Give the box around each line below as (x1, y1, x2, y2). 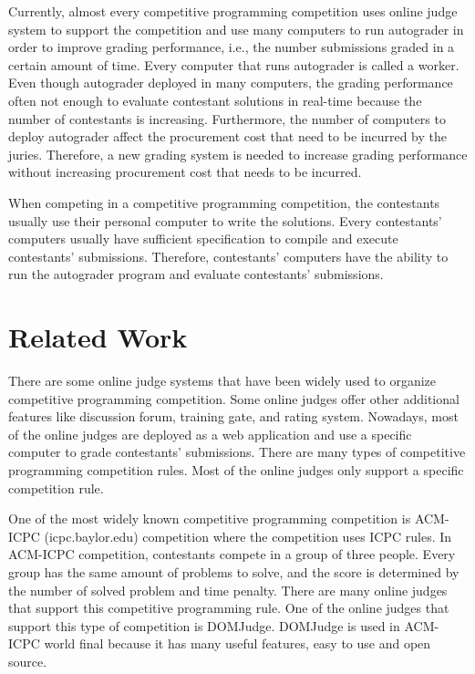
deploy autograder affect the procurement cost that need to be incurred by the (8, 127, 447, 146)
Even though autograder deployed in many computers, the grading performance (8, 73, 453, 92)
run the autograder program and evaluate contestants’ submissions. (8, 264, 384, 284)
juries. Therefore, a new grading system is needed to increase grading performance (8, 144, 468, 163)
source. (8, 651, 47, 670)
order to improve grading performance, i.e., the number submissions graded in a (8, 37, 455, 57)
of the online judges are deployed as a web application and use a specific (8, 424, 412, 443)
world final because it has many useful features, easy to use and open (44, 634, 431, 653)
